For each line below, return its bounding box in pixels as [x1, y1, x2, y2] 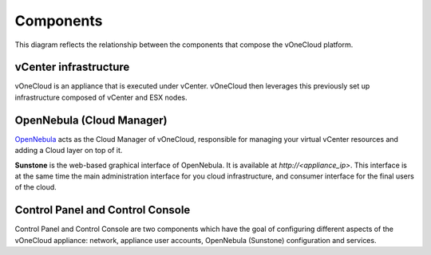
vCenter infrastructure [14, 61, 130, 74]
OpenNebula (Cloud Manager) [14, 113, 168, 127]
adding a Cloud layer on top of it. [14, 146, 123, 155]
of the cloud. [14, 182, 57, 192]
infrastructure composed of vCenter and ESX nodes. [14, 92, 188, 102]
